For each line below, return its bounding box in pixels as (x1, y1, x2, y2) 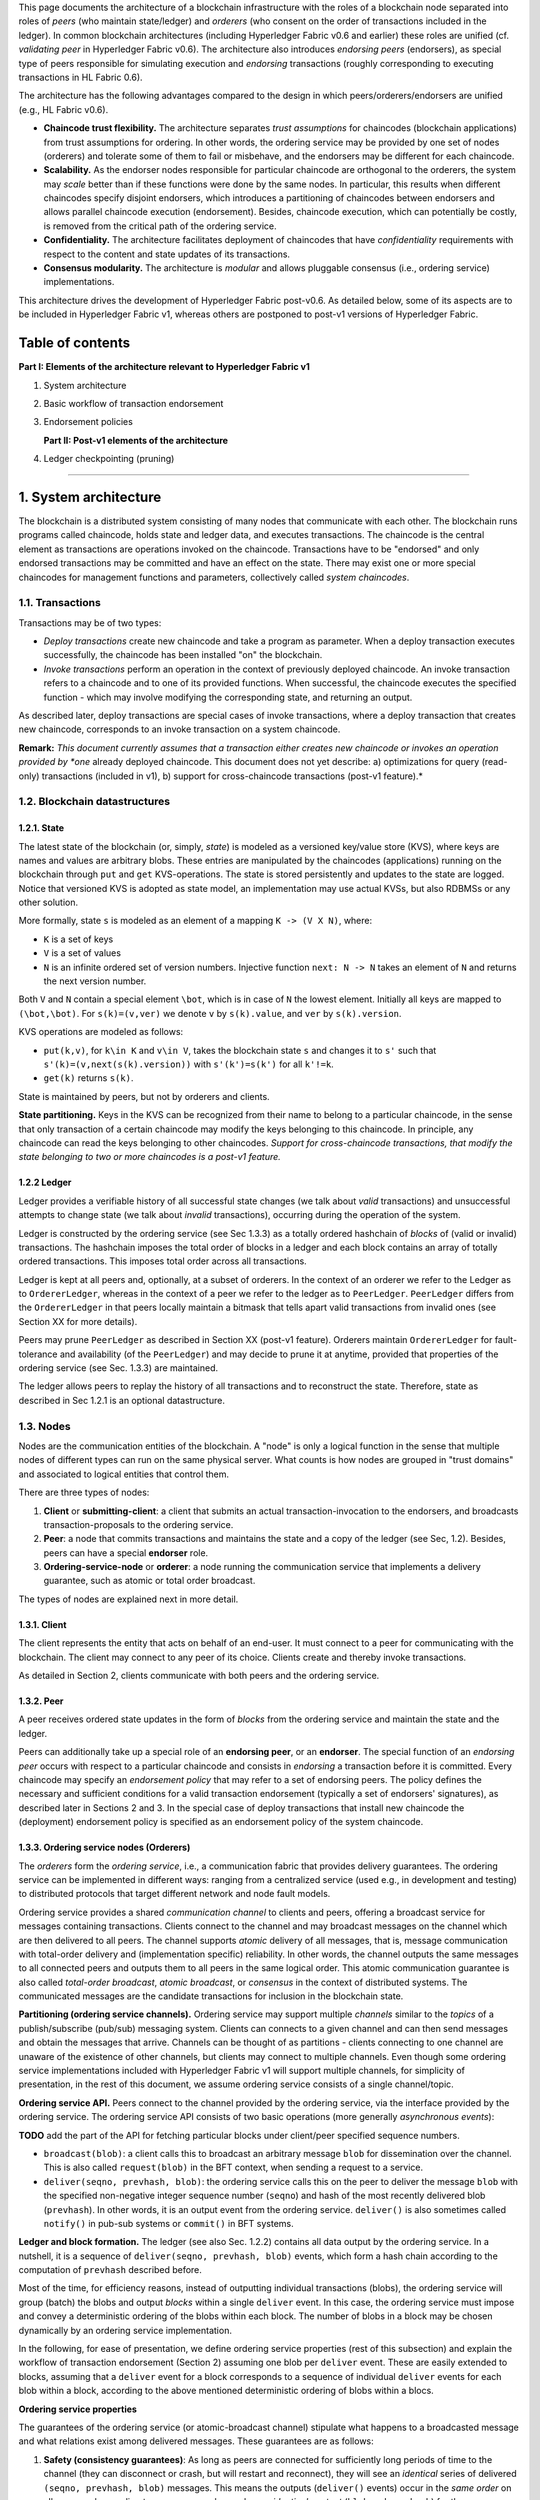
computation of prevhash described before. (18, 2264, 202, 2276)
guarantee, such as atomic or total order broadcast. (43, 1575, 256, 1587)
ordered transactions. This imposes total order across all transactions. (18, 1255, 307, 1267)
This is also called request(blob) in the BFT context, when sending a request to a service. (43, 2161, 424, 2174)
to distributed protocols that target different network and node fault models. (18, 1888, 331, 1900)
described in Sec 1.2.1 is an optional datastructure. (18, 1394, 225, 1406)
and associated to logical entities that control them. (18, 1468, 230, 1480)
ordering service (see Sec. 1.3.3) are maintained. (18, 1362, 219, 1374)
